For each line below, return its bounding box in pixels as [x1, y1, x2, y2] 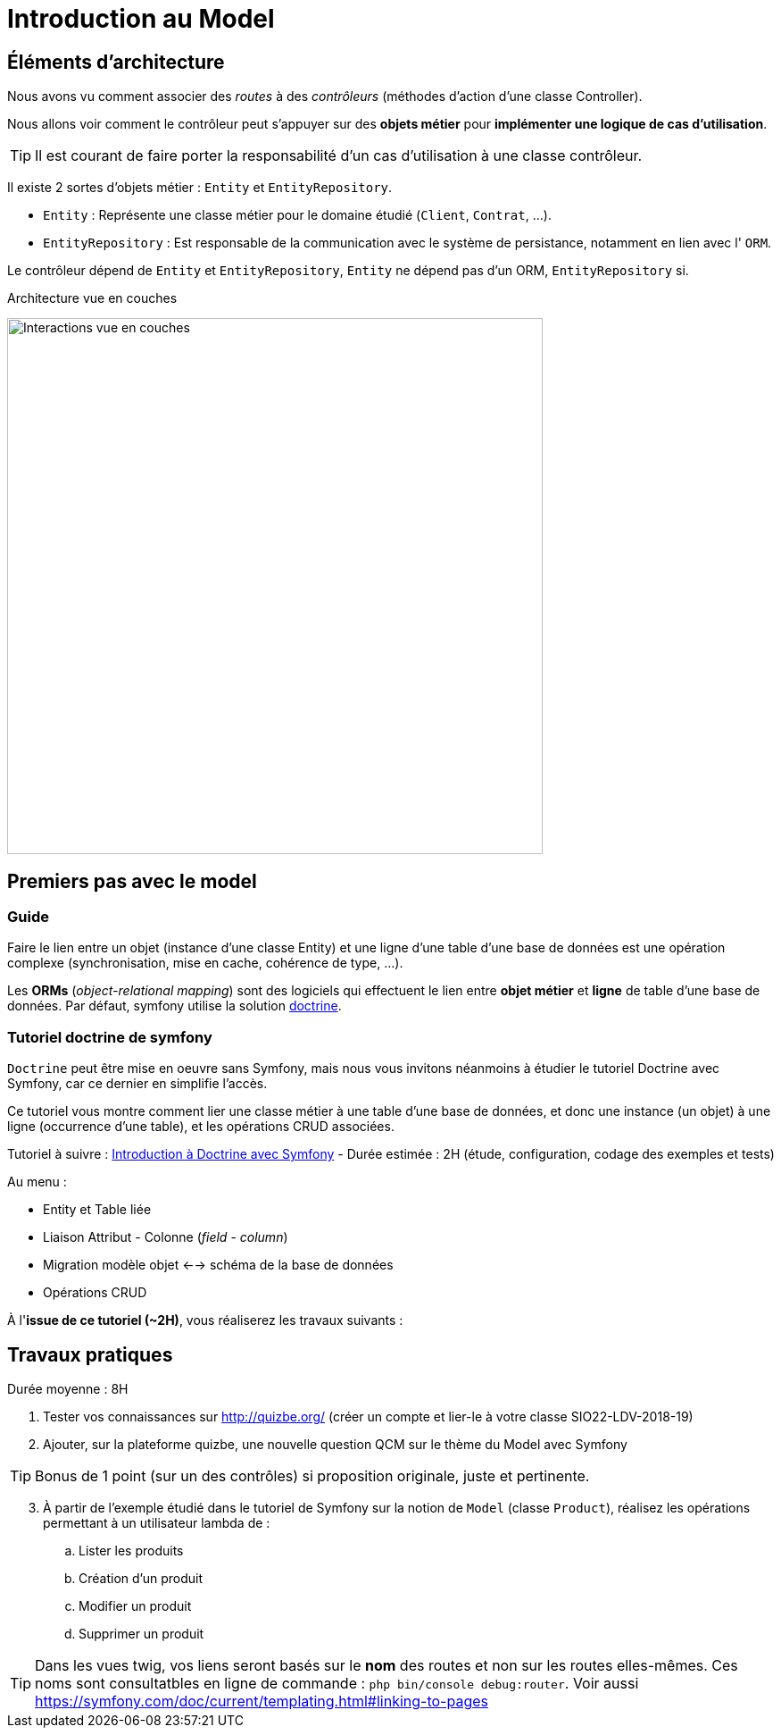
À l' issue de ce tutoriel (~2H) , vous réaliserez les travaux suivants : [7, 1312, 403, 1328]
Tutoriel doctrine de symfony [7, 1027, 212, 1046]
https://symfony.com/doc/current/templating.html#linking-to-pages [35, 1691, 488, 1710]
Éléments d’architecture [7, 50, 225, 73]
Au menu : [7, 1174, 67, 1190]
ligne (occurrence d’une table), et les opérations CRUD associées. [7, 1119, 395, 1135]
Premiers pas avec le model [7, 869, 257, 893]
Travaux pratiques [7, 1343, 173, 1366]
